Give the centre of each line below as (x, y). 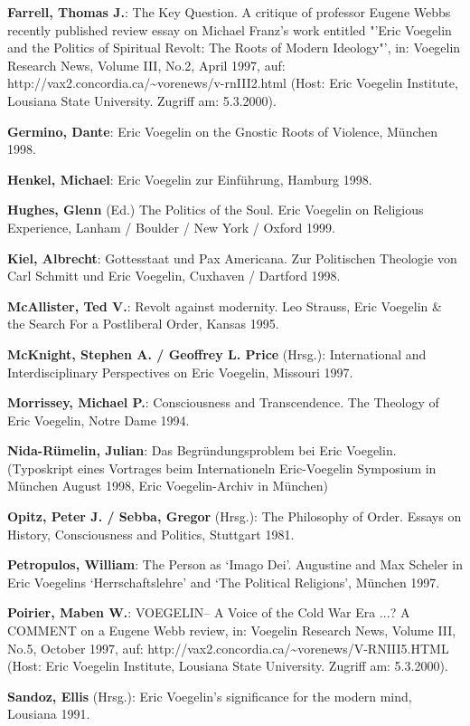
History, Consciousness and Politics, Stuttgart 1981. (151, 534)
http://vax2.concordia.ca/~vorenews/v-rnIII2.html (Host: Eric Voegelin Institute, (233, 83)
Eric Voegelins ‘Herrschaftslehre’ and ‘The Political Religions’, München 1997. (224, 582)
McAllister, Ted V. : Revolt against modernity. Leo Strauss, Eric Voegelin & (225, 306)
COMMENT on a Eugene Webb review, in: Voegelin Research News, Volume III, (232, 630)
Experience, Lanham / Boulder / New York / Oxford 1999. (171, 227)
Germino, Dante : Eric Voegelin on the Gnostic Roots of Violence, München (223, 131)
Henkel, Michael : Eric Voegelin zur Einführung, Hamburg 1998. (190, 179)
